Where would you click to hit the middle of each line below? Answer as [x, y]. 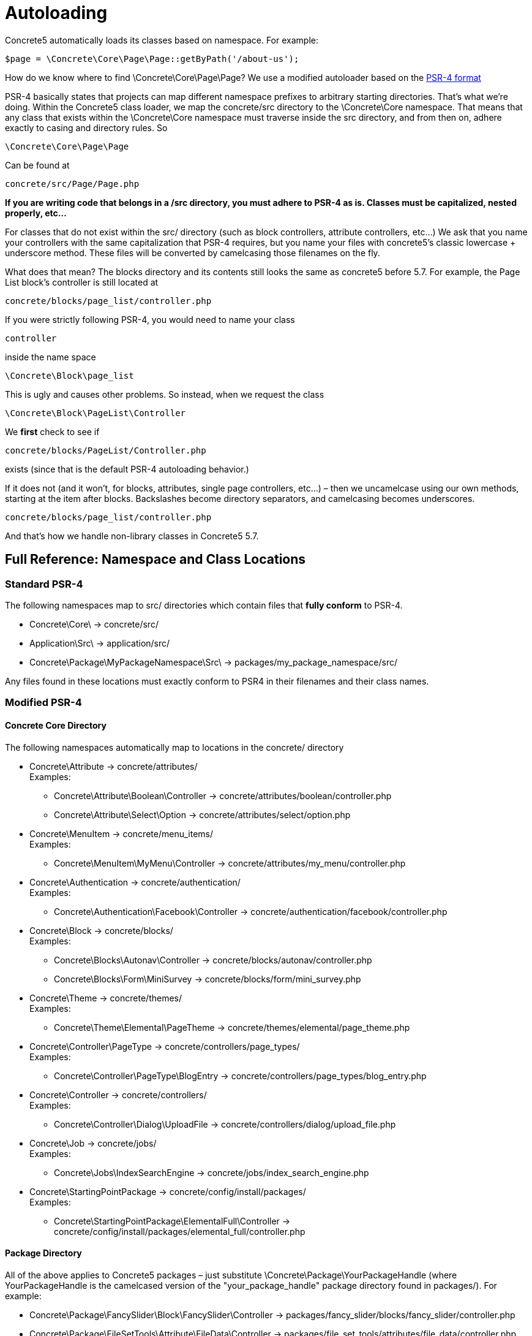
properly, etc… [36, 213]
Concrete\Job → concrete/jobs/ [93, 1143]
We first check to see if [52, 431]
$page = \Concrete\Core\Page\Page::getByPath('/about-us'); [152, 59]
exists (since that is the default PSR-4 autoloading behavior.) [127, 469]
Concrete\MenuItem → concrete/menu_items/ [122, 833]
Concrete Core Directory [56, 725]
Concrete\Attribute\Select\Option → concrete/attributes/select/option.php [202, 814]
